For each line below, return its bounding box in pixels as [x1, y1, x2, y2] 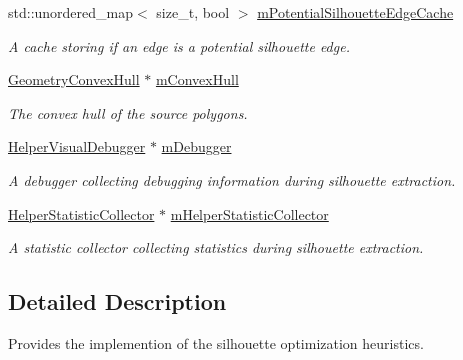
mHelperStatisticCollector [170, 203, 329, 224]
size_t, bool [156, 2, 230, 22]
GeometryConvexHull [8, 69, 140, 90]
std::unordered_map [8, 2, 134, 22]
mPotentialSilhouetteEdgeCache [257, 2, 454, 22]
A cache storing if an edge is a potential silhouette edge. [8, 35, 350, 56]
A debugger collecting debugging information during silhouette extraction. [8, 169, 456, 190]
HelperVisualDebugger [8, 136, 146, 157]
